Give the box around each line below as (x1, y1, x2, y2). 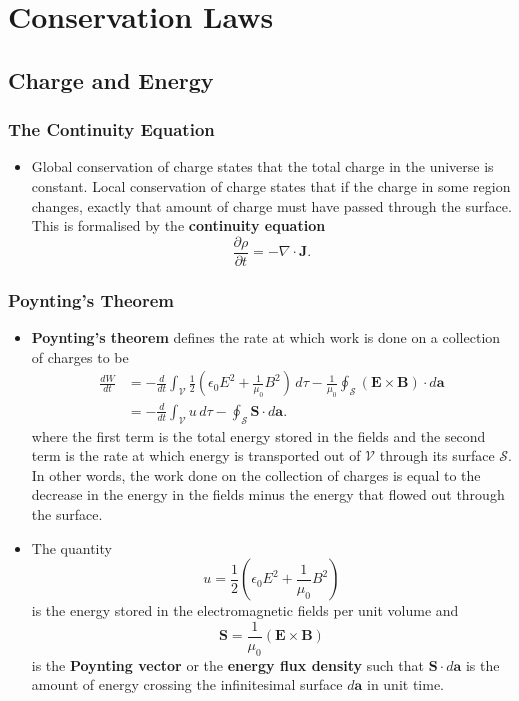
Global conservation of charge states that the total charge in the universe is (31, 156, 494, 177)
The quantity (31, 537, 112, 558)
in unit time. (366, 674, 445, 695)
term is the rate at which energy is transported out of (31, 445, 361, 466)
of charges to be (31, 346, 129, 367)
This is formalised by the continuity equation (31, 215, 326, 236)
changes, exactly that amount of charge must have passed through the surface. (31, 195, 512, 216)
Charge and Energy (8, 64, 214, 95)
